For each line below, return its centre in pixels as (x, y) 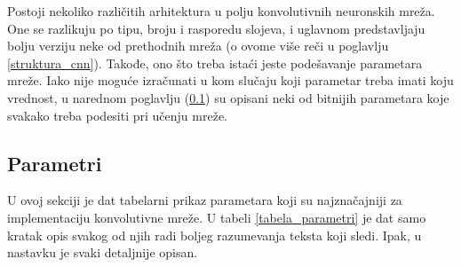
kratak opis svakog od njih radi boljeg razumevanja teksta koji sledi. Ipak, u (215, 235)
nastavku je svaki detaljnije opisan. (103, 252)
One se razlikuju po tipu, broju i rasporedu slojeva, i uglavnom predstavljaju (216, 28)
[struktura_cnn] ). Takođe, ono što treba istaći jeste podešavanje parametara (215, 63)
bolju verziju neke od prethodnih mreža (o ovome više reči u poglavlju (198, 46)
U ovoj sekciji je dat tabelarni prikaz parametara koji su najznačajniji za (205, 200)
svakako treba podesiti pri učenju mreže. (117, 115)
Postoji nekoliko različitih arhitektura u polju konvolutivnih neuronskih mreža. (221, 11)
